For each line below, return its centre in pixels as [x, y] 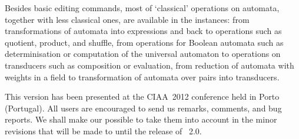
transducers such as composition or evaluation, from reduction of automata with [149, 65]
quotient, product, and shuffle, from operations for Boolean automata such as [144, 42]
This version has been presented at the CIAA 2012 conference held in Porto [142, 96]
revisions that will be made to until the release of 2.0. [103, 130]
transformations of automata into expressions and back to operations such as [143, 31]
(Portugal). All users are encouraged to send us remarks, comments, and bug [143, 108]
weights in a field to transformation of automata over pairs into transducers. [142, 77]
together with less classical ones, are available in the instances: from [127, 19]
